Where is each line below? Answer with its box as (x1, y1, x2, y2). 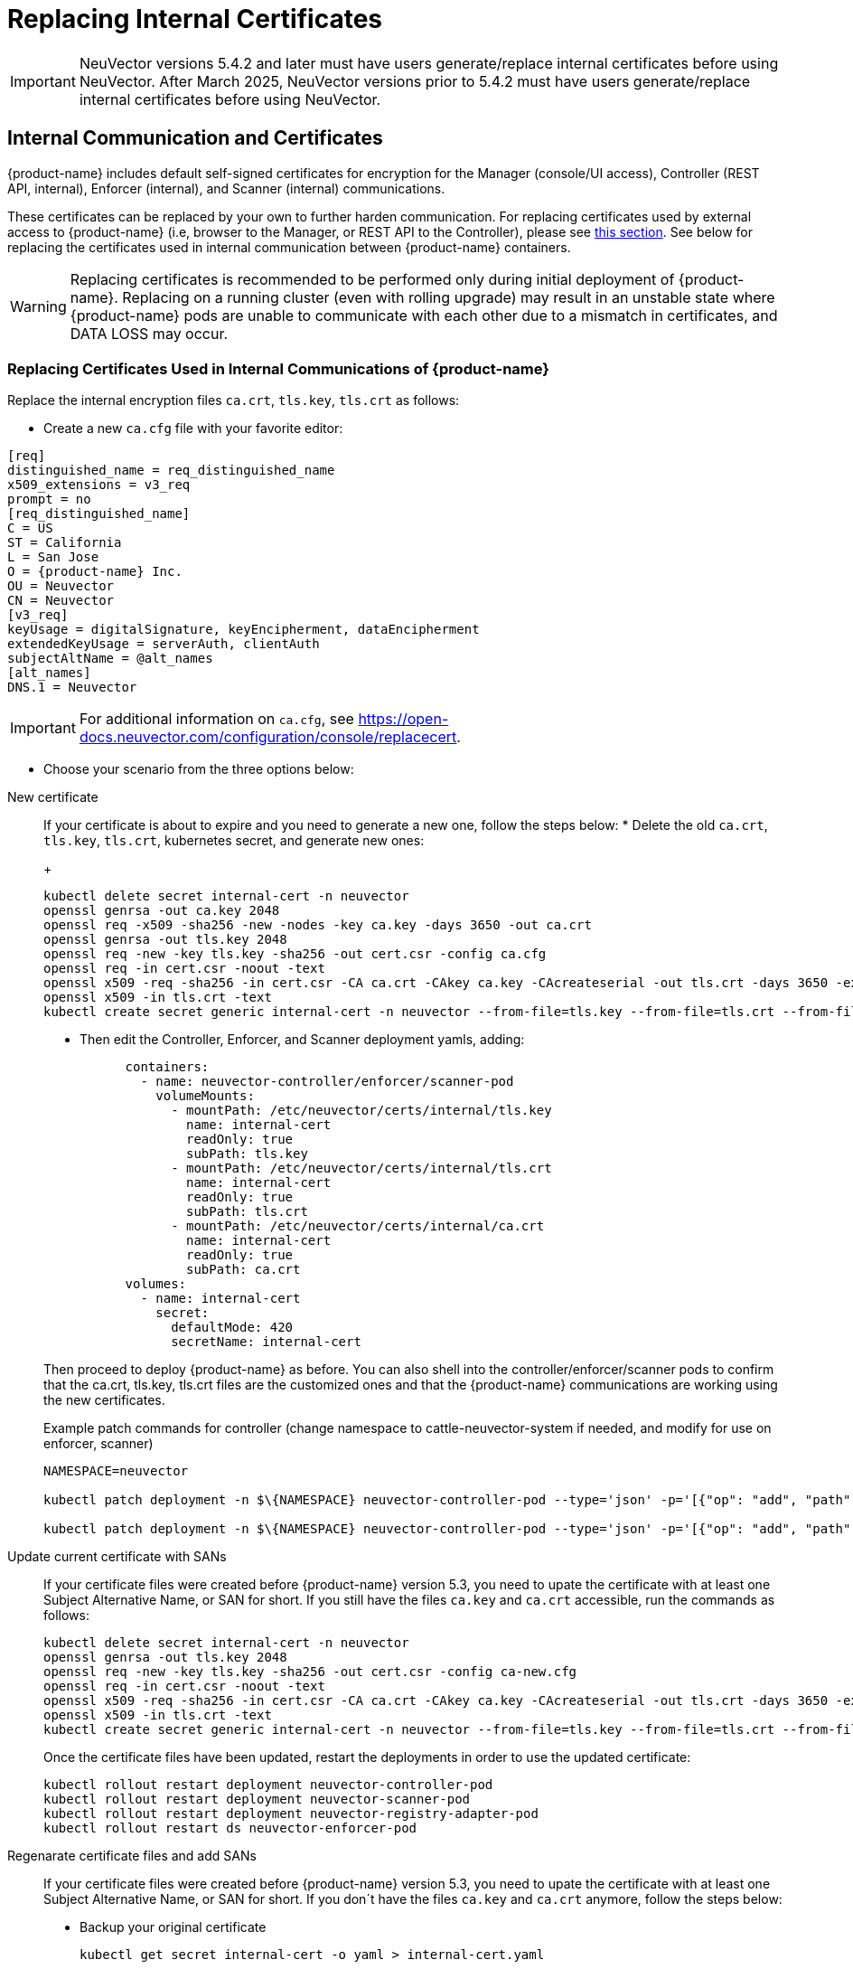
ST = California (7, 535, 122, 551)
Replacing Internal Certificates (7, 4, 382, 34)
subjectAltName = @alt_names (7, 651, 213, 666)
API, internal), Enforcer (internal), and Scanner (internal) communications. (7, 180, 445, 196)
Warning (10, 297, 67, 316)
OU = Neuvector (7, 579, 115, 594)
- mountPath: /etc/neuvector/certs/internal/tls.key (171, 1103, 552, 1118)
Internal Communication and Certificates (7, 127, 383, 150)
